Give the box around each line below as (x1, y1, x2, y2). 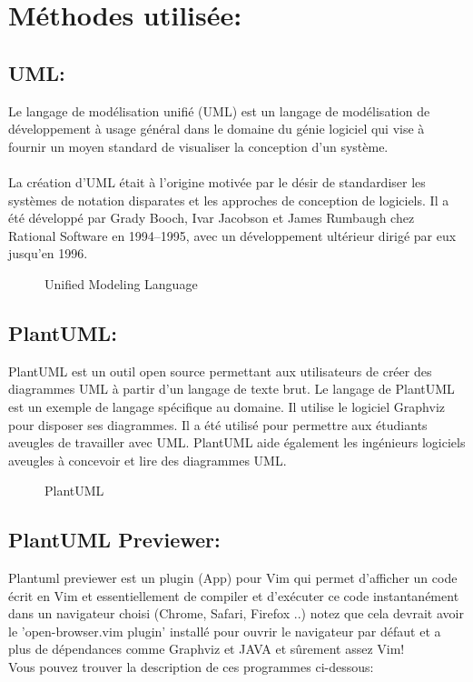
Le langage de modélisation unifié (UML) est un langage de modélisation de (8, 101, 430, 120)
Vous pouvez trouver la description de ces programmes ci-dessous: (8, 657, 374, 677)
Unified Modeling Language (44, 274, 198, 293)
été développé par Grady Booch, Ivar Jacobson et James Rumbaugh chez (8, 208, 415, 227)
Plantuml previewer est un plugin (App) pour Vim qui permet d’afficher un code (8, 568, 458, 587)
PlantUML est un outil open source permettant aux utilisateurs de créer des (8, 361, 432, 380)
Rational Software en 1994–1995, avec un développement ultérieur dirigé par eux (8, 226, 457, 245)
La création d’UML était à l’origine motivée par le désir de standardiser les (8, 172, 426, 191)
